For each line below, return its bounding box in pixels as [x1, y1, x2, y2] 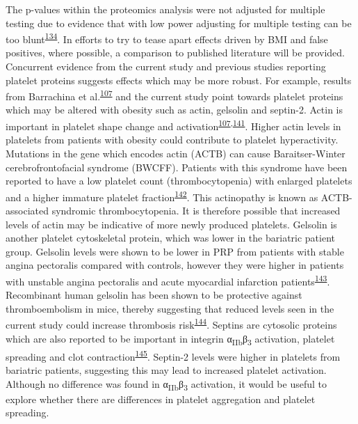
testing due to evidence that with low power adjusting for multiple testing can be [6, 15, 352, 30]
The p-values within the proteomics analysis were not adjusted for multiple [6, 2, 325, 16]
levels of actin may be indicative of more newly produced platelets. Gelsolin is [6, 217, 337, 231]
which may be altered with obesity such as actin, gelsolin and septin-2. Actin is [6, 102, 343, 117]
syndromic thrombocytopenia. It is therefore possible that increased [51, 203, 341, 217]
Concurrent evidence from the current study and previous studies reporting [6, 59, 326, 74]
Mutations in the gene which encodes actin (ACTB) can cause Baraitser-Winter [6, 146, 345, 160]
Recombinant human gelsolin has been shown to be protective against [6, 288, 302, 302]
